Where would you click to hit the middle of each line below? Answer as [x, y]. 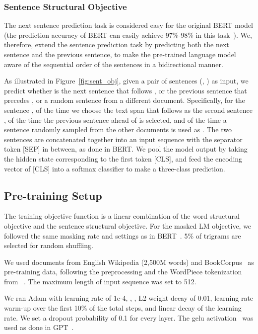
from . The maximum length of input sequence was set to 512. [100, 281]
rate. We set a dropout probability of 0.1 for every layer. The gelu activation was [129, 317]
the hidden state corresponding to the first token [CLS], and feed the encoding [123, 158]
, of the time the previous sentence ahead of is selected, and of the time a [115, 120]
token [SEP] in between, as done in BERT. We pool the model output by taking [126, 149]
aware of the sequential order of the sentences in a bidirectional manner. [114, 64]
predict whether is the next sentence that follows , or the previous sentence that [126, 90]
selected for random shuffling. [49, 245]
